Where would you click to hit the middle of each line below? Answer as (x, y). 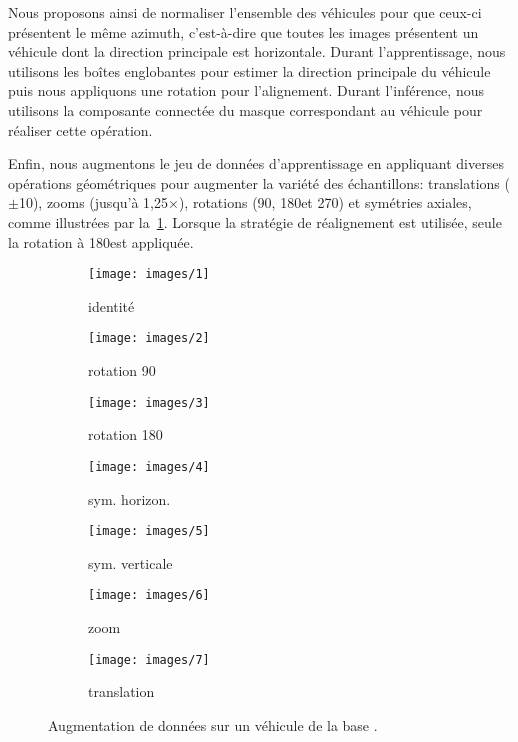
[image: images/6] (149, 595)
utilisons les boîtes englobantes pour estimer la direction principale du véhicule (249, 70)
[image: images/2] (149, 338)
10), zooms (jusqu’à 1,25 (93, 202)
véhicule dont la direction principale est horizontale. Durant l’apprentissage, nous (257, 51)
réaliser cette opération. (80, 129)
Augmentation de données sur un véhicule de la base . (213, 724)
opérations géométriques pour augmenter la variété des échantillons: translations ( (259, 182)
